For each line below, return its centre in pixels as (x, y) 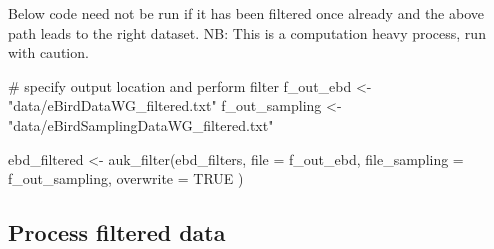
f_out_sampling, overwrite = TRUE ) (126, 178)
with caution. (48, 52)
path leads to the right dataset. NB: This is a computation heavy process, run (247, 32)
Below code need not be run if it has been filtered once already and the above (246, 13)
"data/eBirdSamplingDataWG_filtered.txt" (141, 124)
